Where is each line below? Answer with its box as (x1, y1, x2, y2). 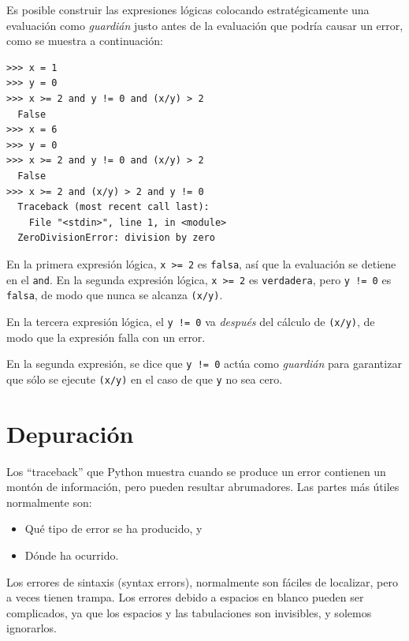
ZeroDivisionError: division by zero (17, 232, 215, 244)
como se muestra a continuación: (6, 32, 163, 49)
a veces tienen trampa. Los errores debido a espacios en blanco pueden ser (6, 589, 364, 605)
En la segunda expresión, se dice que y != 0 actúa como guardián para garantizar (6, 355, 402, 372)
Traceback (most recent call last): (17, 201, 210, 213)
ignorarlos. (6, 620, 57, 636)
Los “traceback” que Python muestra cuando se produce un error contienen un (6, 463, 386, 479)
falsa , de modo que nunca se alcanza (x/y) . (6, 287, 223, 303)
